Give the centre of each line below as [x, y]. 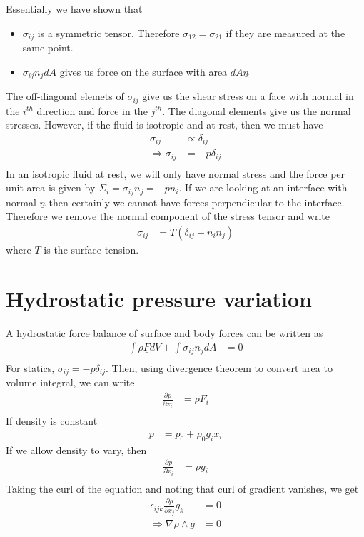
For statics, [30, 367]
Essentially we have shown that [74, 9]
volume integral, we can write [70, 382]
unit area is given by [51, 187]
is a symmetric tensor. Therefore [108, 32]
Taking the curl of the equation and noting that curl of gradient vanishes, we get [182, 488]
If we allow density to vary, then [76, 450]
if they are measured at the [285, 32]
